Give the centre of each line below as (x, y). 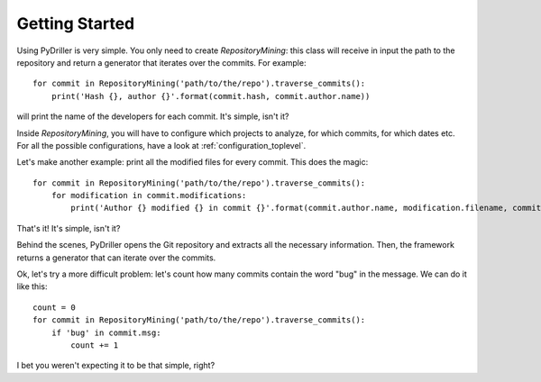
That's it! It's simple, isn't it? (69, 228)
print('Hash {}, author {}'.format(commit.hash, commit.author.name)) (211, 96)
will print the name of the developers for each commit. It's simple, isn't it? (153, 116)
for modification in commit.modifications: (149, 196)
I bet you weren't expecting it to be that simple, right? (116, 366)
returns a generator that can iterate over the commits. (116, 258)
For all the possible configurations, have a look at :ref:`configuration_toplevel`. (161, 145)
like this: (32, 286)
